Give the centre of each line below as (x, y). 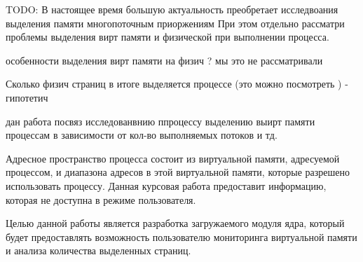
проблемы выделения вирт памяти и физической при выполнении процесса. (167, 37)
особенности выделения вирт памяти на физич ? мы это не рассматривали (164, 60)
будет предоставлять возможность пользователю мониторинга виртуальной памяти (181, 236)
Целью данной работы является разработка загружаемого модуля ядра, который (175, 223)
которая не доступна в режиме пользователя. (101, 199)
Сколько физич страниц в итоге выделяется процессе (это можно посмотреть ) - (177, 84)
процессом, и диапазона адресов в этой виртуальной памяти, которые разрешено (178, 172)
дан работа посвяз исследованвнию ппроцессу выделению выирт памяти (160, 121)
